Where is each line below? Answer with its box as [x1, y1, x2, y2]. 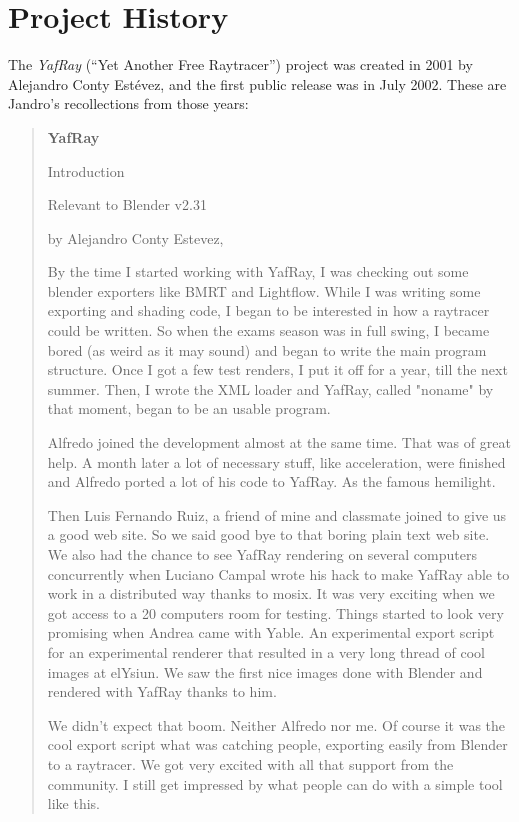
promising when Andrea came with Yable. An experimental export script [47, 622, 495, 643]
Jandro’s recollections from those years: [8, 93, 249, 114]
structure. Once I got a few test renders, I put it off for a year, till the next [47, 359, 508, 380]
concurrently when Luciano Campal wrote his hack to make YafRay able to [47, 563, 510, 584]
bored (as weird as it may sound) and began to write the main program [47, 339, 487, 360]
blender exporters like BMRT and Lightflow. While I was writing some [47, 280, 481, 301]
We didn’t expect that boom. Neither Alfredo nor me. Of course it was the [47, 714, 506, 735]
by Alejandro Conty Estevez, [47, 227, 224, 248]
